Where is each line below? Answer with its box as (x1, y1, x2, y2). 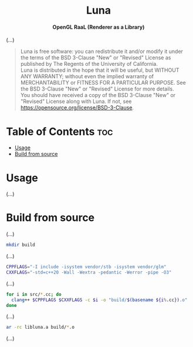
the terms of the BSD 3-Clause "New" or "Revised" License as (20, 54, 171, 61)
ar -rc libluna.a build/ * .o (6, 324, 75, 331)
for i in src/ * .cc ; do (6, 291, 62, 297)
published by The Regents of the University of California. (20, 61, 158, 68)
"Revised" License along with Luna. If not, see (20, 98, 132, 105)
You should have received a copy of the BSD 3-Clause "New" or (20, 92, 176, 99)
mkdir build (6, 242, 35, 248)
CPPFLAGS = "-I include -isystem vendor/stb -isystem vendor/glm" (6, 264, 167, 270)
